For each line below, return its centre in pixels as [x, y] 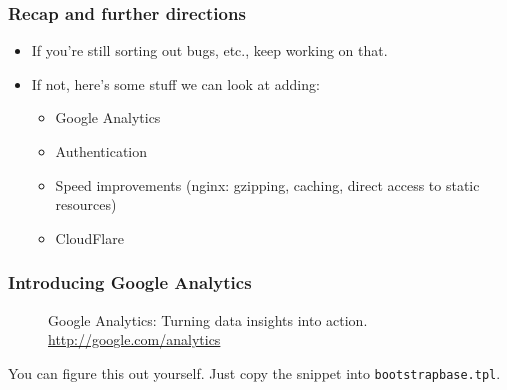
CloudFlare [89, 237]
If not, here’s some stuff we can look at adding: [175, 83]
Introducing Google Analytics [130, 282]
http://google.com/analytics [134, 339]
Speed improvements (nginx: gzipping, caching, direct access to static [267, 184]
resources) [86, 204]
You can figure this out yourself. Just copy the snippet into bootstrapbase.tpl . [254, 372]
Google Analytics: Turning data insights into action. [208, 319]
